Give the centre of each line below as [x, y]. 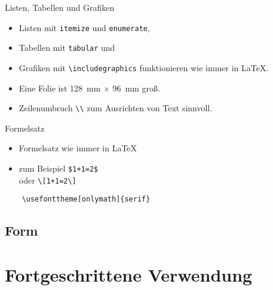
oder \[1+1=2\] [47, 180]
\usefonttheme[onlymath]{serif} [86, 199]
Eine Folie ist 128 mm [60, 88]
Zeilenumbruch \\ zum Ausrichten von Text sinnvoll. [116, 108]
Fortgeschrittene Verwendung [129, 274]
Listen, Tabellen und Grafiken [60, 7]
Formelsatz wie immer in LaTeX [78, 148]
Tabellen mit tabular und [67, 48]
